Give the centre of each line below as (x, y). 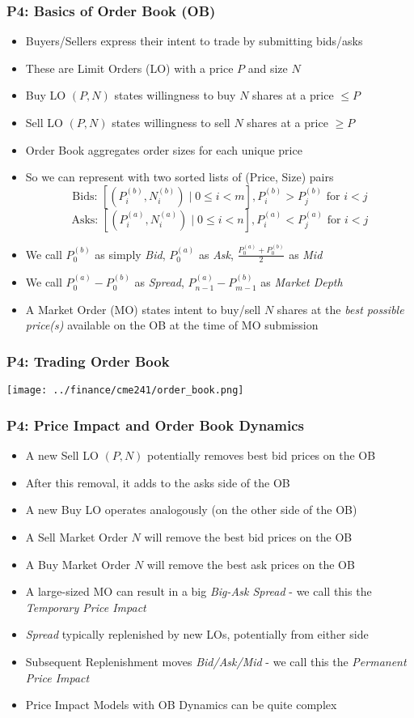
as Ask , (216, 254)
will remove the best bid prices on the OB (248, 536)
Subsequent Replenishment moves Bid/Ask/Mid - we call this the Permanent (216, 661)
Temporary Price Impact (86, 607)
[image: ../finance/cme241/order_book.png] (125, 391)
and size (268, 68)
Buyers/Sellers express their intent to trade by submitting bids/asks (194, 41)
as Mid (306, 254)
